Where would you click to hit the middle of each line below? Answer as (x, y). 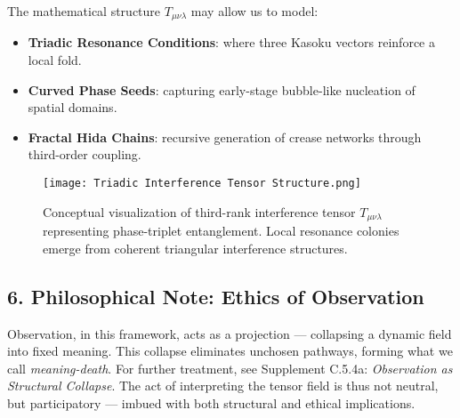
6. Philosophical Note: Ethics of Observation (216, 296)
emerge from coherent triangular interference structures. (195, 248)
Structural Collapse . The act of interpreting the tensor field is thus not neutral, (223, 386)
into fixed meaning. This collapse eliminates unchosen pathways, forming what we (230, 351)
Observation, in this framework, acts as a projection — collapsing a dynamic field (230, 333)
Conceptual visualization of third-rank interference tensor (199, 211)
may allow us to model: (254, 11)
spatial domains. (73, 107)
